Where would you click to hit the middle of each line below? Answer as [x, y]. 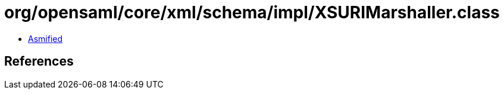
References [39, 61]
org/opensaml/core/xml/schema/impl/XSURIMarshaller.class [252, 12]
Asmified [46, 38]
